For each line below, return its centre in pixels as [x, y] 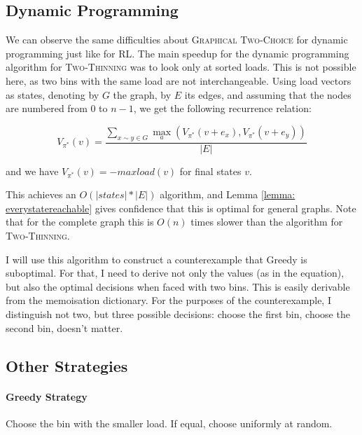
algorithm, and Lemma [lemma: [228, 194]
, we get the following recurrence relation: [222, 108]
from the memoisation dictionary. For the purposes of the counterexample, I [168, 300]
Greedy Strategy [47, 396]
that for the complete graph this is [80, 222]
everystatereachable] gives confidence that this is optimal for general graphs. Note [181, 208]
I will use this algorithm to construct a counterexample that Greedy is [156, 259]
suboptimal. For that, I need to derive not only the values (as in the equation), [175, 273]
